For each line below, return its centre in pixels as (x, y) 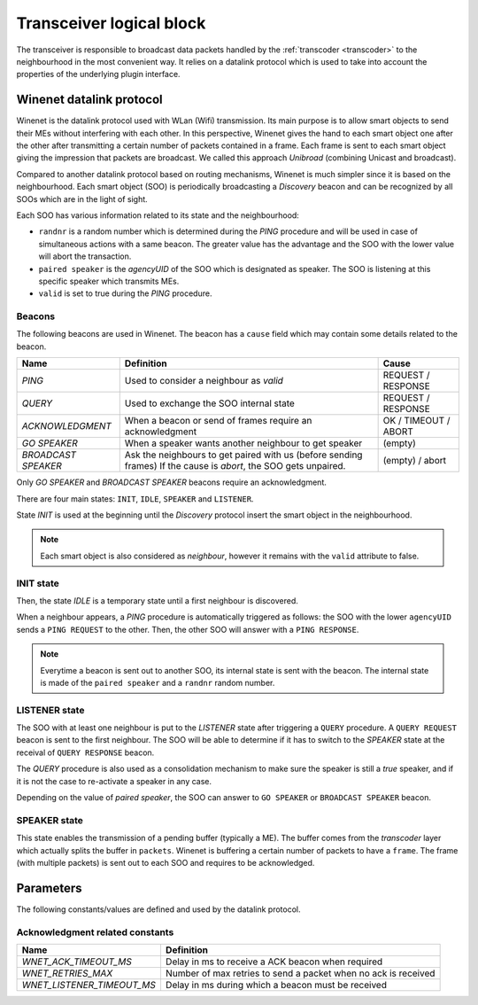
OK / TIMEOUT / (416, 421)
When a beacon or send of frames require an (218, 421)
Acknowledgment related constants (95, 932)
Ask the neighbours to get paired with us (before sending (243, 455)
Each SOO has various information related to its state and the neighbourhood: (158, 215)
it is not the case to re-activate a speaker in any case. (114, 781)
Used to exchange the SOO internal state (210, 403)
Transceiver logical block (111, 23)
